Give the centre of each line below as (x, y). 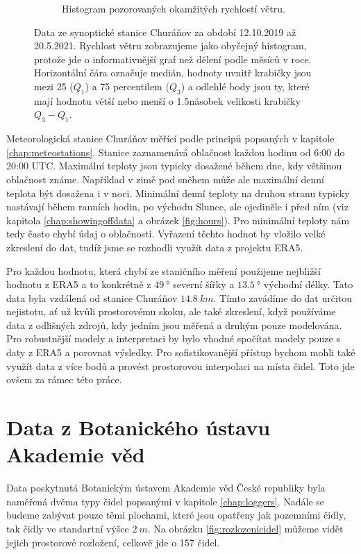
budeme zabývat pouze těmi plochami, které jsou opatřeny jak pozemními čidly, (176, 515)
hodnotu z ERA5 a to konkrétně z (79, 284)
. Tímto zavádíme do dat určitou (283, 297)
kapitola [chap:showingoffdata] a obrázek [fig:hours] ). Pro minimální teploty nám (178, 220)
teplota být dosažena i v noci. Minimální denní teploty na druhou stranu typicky (178, 193)
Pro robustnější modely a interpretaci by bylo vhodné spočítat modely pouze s (173, 338)
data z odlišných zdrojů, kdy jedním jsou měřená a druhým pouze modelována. (174, 325)
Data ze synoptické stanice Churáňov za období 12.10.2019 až (165, 32)
